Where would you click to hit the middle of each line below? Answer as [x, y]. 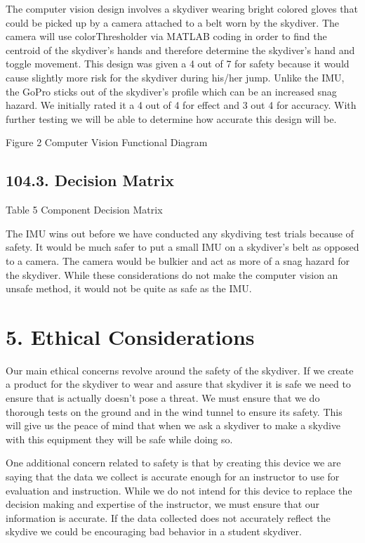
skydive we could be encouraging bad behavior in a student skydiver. [154, 531]
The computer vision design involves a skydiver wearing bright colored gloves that [182, 8]
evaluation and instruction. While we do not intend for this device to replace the [179, 490]
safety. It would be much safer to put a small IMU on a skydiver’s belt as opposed [182, 247]
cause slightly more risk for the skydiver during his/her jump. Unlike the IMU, [175, 77]
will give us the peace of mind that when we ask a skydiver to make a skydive [173, 425]
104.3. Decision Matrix [90, 180]
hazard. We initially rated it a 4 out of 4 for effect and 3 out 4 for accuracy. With [181, 105]
